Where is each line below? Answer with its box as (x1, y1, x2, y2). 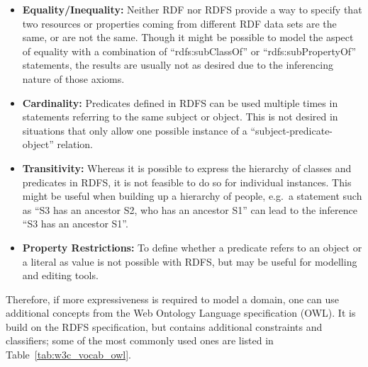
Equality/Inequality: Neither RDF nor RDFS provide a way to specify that (22, 2, 362, 16)
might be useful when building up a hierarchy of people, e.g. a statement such (22, 188, 362, 203)
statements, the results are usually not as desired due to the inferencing (22, 57, 333, 72)
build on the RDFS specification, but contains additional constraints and (6, 319, 323, 334)
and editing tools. (22, 268, 99, 283)
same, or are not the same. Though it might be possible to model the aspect (22, 30, 354, 45)
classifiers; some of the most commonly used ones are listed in (6, 333, 274, 348)
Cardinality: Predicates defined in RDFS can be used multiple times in (22, 95, 338, 110)
